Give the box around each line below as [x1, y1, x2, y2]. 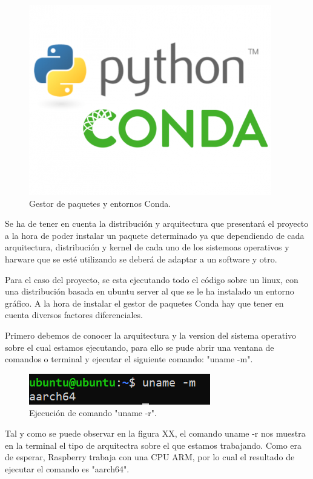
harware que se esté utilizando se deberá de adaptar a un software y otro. [5, 252, 277, 265]
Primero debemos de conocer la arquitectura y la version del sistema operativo [5, 328, 297, 341]
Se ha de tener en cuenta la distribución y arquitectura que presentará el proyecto [5, 217, 309, 230]
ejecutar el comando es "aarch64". [5, 462, 130, 475]
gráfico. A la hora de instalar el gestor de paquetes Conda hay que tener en [5, 296, 284, 309]
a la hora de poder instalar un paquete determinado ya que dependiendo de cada [5, 229, 305, 241]
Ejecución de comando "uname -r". [29, 406, 157, 419]
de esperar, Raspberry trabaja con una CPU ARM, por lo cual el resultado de [5, 451, 295, 463]
